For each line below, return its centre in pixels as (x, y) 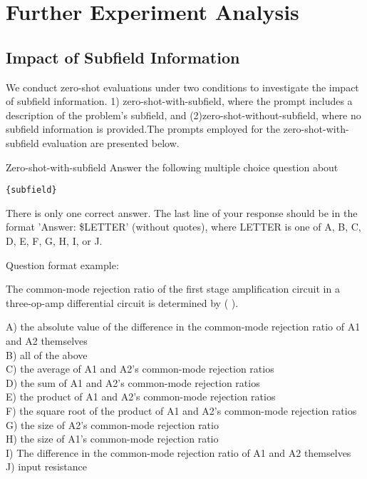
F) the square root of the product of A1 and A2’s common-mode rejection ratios (181, 410)
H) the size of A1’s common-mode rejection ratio (112, 439)
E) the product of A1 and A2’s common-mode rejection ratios (141, 397)
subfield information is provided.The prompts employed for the (143, 129)
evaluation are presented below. (111, 142)
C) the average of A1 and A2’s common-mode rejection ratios (140, 369)
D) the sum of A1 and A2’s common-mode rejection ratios (133, 382)
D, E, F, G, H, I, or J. (54, 240)
